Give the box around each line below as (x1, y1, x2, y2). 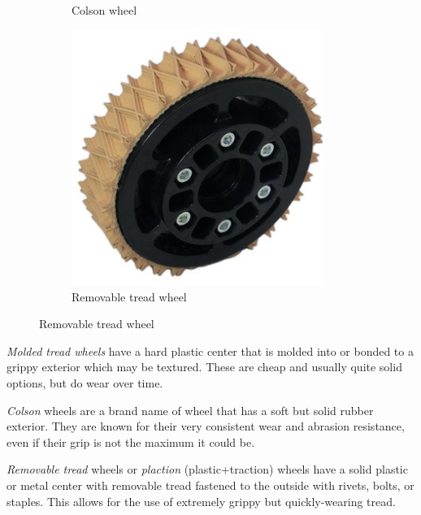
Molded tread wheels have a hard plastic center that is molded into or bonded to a (7, 342, 414, 359)
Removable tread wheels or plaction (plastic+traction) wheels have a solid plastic (7, 461, 408, 478)
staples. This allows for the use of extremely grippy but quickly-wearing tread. (7, 492, 396, 509)
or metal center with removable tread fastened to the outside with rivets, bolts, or (7, 477, 414, 494)
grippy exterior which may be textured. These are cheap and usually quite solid (7, 358, 402, 375)
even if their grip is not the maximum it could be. (7, 433, 255, 450)
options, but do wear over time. (7, 374, 163, 392)
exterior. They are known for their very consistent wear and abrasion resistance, (7, 418, 405, 435)
